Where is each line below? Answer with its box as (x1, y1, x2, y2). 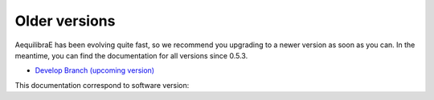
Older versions (14, 12, 116, 30)
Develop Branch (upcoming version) (35, 66, 155, 75)
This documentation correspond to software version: (14, 80, 190, 90)
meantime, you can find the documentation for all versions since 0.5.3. (14, 50, 248, 60)
